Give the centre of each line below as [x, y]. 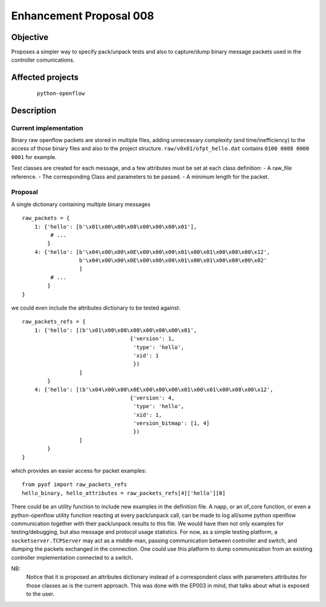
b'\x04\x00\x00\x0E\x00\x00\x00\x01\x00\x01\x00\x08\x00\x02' [173, 261]
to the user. [40, 594]
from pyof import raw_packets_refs [75, 485]
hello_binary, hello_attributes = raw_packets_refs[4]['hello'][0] [124, 493]
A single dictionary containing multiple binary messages [81, 204]
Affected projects [45, 78]
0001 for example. [34, 157]
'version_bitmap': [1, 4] [171, 424]
